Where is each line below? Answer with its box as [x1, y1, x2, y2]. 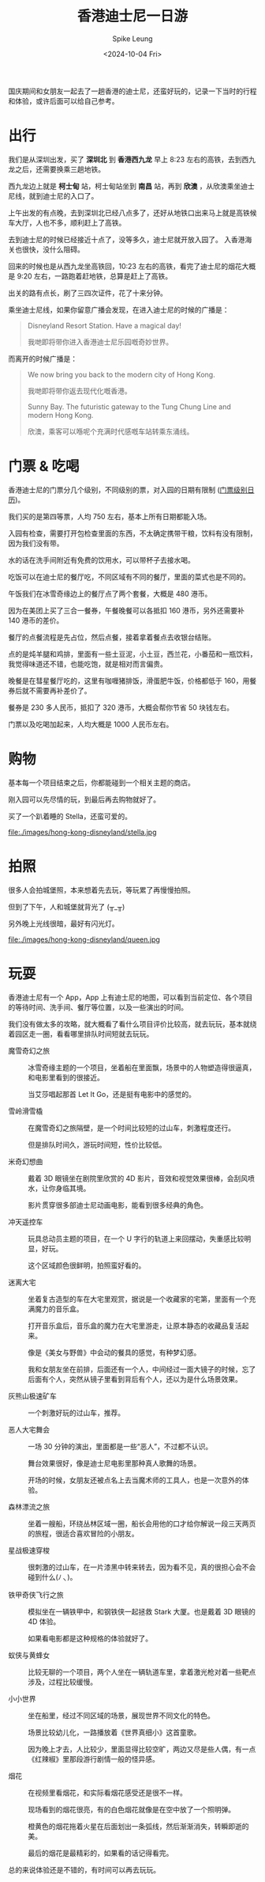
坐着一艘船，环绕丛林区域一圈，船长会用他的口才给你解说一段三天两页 [28, 1519, 256, 1528]
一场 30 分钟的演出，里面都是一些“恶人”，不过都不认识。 [28, 1441, 213, 1451]
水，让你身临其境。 [28, 1183, 91, 1193]
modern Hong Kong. [27, 410, 94, 419]
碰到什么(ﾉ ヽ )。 [28, 1572, 77, 1584]
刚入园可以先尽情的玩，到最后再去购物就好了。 [8, 795, 160, 804]
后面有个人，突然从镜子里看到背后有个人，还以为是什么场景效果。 [28, 1374, 242, 1383]
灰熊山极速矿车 [8, 1391, 57, 1401]
